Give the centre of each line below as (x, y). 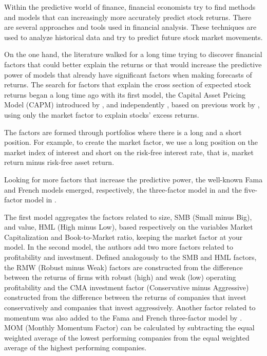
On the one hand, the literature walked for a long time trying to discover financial (133, 54)
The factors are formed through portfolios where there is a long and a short (123, 132)
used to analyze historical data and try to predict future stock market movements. (133, 37)
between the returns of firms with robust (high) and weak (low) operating (120, 277)
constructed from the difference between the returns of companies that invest (125, 297)
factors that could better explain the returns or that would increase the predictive (133, 64)
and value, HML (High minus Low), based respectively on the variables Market (129, 227)
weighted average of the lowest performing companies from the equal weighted (127, 337)
